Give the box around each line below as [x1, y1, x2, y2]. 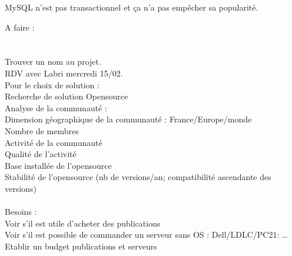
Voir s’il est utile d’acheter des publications [5, 217, 161, 229]
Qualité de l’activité [5, 148, 77, 160]
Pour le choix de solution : [5, 78, 99, 91]
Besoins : [5, 205, 37, 218]
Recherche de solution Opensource [5, 90, 128, 102]
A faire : [5, 21, 35, 33]
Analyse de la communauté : [5, 101, 107, 114]
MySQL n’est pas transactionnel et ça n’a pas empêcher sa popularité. [5, 1, 258, 13]
